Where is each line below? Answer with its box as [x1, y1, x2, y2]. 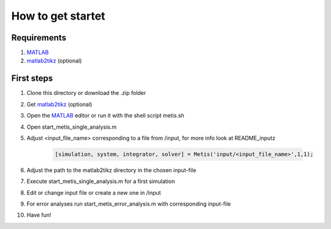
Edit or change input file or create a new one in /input [26, 189, 161, 196]
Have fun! [26, 211, 51, 219]
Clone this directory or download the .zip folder [26, 89, 146, 97]
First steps [11, 73, 53, 84]
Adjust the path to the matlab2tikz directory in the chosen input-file [26, 166, 196, 174]
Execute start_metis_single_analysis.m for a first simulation [26, 178, 175, 185]
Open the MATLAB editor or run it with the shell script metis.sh [26, 112, 185, 119]
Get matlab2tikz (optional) [26, 100, 93, 108]
